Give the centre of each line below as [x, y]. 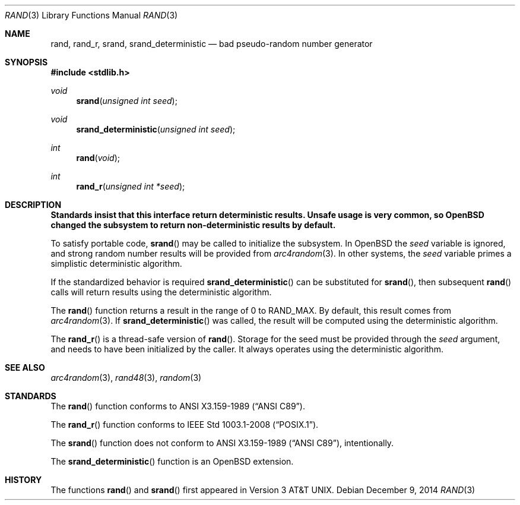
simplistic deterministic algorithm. [116, 263]
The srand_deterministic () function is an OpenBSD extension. [172, 461]
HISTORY [23, 480]
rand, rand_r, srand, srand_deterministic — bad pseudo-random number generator [212, 44]
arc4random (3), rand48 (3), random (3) [126, 378]
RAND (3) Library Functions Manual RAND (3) [91, 15]
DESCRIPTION [33, 205]
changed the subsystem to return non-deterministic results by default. [193, 225]
